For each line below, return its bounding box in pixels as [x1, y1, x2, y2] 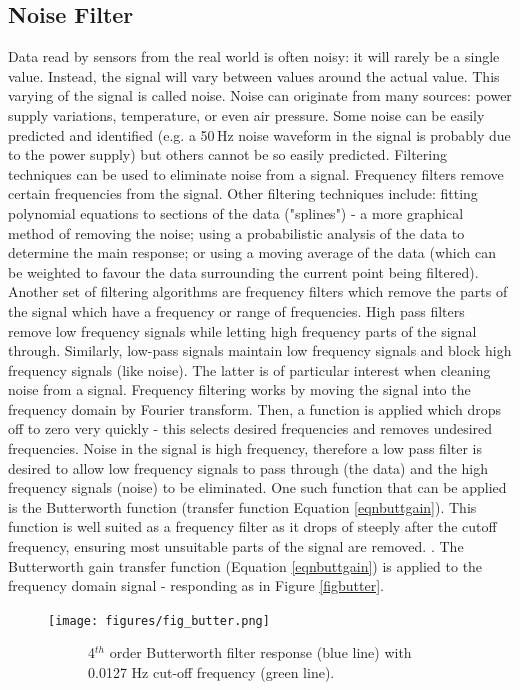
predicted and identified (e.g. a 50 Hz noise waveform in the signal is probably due [8, 124, 511, 145]
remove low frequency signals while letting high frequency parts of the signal [8, 320, 477, 341]
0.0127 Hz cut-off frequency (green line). [88, 662, 335, 683]
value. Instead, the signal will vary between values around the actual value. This [8, 65, 500, 86]
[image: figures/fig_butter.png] [48, 613, 270, 628]
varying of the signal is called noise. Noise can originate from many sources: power [8, 85, 512, 106]
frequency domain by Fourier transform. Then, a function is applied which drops [8, 398, 502, 419]
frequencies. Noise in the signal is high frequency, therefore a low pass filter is [8, 438, 482, 459]
